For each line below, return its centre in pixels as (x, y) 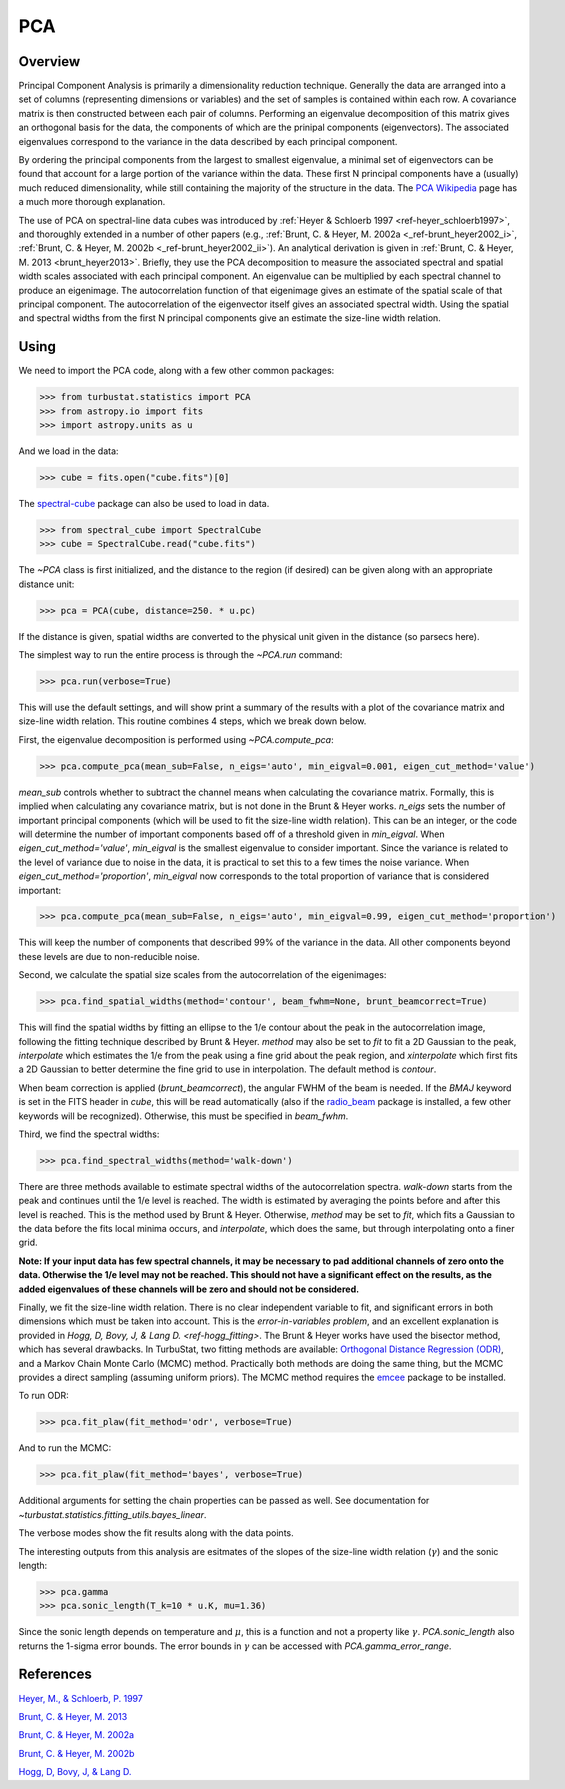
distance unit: (46, 584)
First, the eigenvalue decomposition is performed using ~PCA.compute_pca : (176, 739)
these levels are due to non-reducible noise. (109, 956)
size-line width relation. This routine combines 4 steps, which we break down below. (192, 721)
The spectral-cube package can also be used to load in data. (144, 503)
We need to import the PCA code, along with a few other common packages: (176, 371)
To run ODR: (43, 1396)
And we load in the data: (68, 451)
